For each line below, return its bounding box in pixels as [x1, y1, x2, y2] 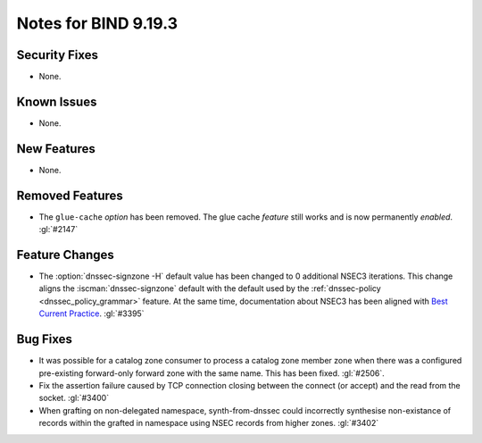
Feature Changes [16, 247, 115, 263]
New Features [16, 141, 96, 156]
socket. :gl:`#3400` [38, 393, 110, 404]
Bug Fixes [16, 331, 73, 347]
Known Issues [16, 94, 97, 109]
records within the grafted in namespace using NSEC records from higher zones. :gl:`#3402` [38, 418, 379, 429]
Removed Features [16, 188, 124, 203]
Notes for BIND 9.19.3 [16, 13, 179, 33]
